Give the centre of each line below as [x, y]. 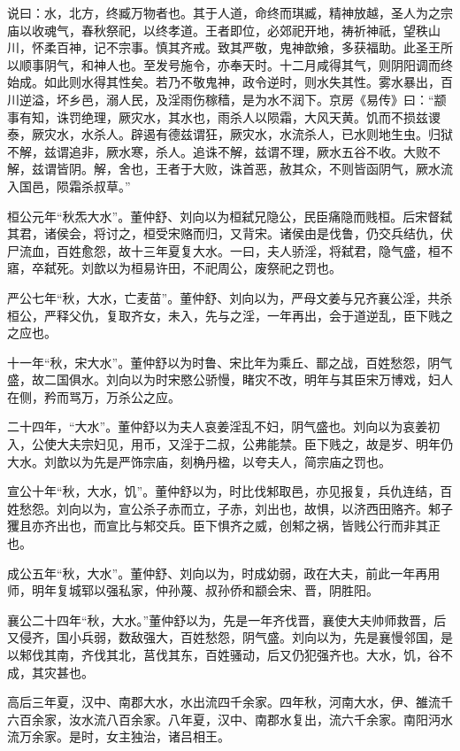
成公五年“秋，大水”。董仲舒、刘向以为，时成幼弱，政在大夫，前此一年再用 [224, 573]
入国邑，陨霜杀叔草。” [69, 186]
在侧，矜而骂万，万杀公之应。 [94, 396]
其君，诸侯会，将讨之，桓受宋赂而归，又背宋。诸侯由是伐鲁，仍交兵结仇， [224, 233]
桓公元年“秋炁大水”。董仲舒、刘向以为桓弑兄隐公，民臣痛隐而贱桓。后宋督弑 [230, 216]
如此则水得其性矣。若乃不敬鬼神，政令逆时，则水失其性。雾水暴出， [242, 82]
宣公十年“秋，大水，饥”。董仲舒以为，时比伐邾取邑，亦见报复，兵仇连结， [224, 491]
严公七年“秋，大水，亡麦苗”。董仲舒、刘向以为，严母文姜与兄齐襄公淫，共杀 [230, 297]
